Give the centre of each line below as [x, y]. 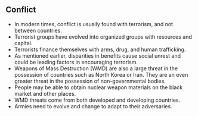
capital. [23, 43]
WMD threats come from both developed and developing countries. [97, 100]
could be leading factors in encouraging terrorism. [76, 62]
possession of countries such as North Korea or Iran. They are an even [101, 74]
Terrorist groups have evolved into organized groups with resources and [103, 37]
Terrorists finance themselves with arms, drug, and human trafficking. [100, 49]
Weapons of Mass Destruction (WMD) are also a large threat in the [96, 68]
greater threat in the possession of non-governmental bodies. [90, 81]
